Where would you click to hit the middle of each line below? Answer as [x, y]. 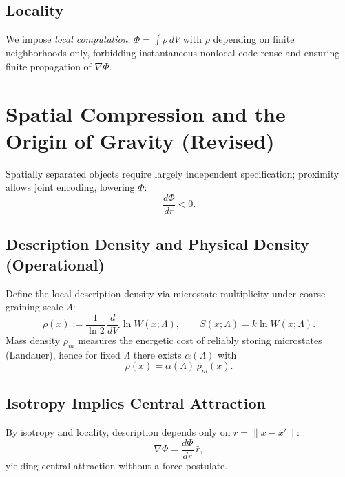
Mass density [33, 340]
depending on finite [254, 39]
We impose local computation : [68, 39]
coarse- [314, 293]
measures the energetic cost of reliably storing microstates [200, 340]
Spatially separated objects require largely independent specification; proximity [172, 173]
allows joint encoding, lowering [70, 187]
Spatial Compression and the [146, 113]
